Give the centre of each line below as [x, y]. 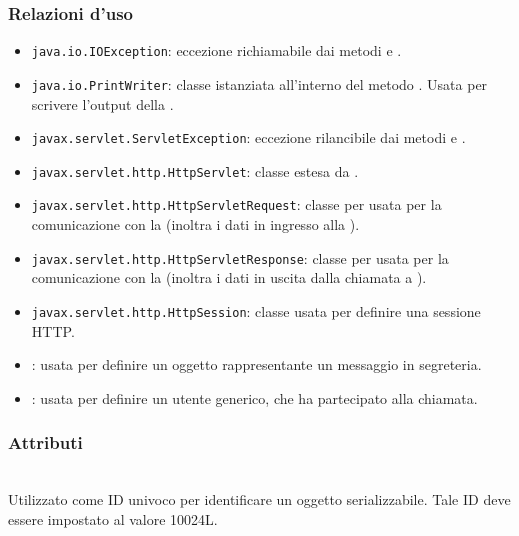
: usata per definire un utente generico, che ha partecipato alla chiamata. [254, 397]
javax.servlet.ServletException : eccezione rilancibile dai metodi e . [248, 137]
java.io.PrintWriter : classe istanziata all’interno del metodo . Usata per [259, 83]
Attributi [45, 442]
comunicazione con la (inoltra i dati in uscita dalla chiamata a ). [229, 277]
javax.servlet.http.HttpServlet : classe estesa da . [195, 170]
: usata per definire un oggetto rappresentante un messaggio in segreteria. [256, 364]
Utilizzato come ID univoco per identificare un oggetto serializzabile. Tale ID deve [259, 499]
